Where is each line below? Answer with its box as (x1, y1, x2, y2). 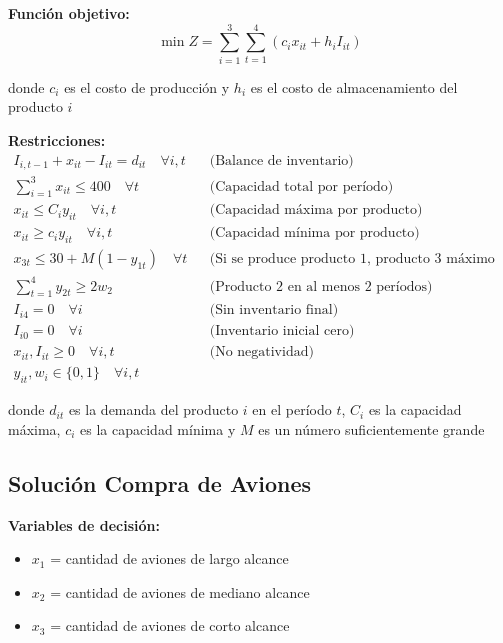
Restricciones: (8, 129, 106, 150)
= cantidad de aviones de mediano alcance (50, 581, 310, 602)
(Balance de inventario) (209, 153, 354, 168)
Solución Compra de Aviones (8, 467, 312, 498)
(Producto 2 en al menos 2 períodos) (209, 279, 433, 294)
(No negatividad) (209, 345, 314, 360)
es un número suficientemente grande (258, 418, 485, 439)
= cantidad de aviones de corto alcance (50, 615, 290, 636)
